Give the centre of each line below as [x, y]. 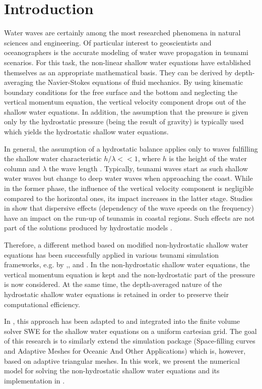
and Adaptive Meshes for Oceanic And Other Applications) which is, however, [125, 350]
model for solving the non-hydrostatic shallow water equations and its [112, 371]
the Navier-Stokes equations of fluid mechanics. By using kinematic [139, 82]
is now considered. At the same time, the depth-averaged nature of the [113, 284]
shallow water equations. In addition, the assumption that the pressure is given [126, 111]
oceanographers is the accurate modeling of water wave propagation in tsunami [126, 52]
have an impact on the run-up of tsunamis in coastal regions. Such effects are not [129, 217]
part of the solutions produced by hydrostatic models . [88, 228]
